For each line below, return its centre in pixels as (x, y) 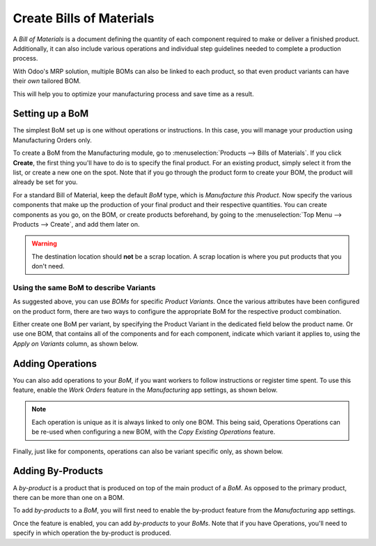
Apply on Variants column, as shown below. (76, 343)
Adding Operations (55, 364)
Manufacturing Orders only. (52, 140)
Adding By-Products (58, 471)
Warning (44, 243)
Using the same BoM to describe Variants (84, 287)
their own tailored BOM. (47, 81)
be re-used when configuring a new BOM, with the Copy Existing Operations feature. (154, 432)
